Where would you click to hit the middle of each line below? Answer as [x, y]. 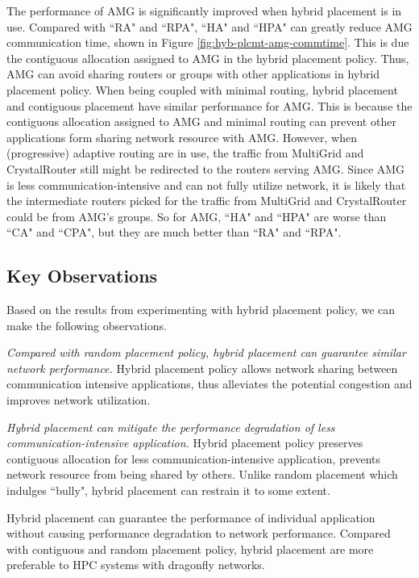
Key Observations [82, 276]
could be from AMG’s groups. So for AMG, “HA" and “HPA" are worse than [197, 216]
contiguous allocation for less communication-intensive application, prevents [194, 458]
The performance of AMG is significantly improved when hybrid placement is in [204, 10]
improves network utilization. [79, 400]
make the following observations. [87, 325]
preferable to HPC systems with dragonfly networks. [136, 565]
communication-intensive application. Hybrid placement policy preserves [185, 443]
